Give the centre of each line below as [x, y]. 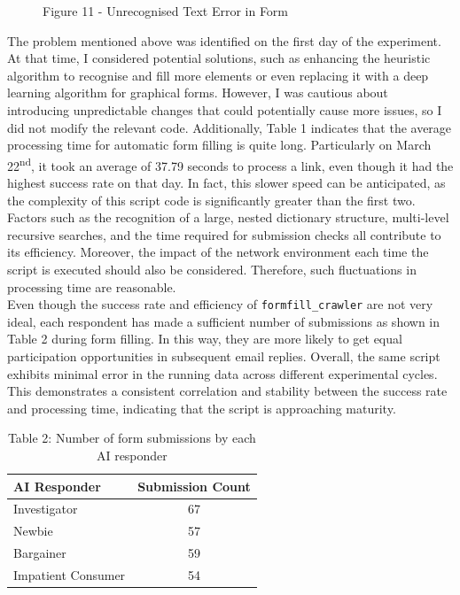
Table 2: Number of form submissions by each [132, 438]
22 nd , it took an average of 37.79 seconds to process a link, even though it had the [230, 164]
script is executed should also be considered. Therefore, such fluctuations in [212, 269]
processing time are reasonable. [92, 286]
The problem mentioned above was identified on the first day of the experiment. [224, 40]
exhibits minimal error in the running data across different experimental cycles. [222, 373]
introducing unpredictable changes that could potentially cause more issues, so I [225, 109]
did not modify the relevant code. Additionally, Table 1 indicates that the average [230, 127]
